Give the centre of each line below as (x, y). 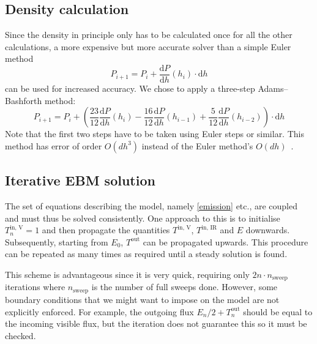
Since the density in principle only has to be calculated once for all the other (149, 35)
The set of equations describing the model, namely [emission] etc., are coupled (151, 206)
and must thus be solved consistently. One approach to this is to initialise (143, 218)
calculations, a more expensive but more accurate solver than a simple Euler (148, 46)
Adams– (273, 88)
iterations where (35, 287)
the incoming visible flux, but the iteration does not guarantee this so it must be (156, 323)
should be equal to (278, 311)
